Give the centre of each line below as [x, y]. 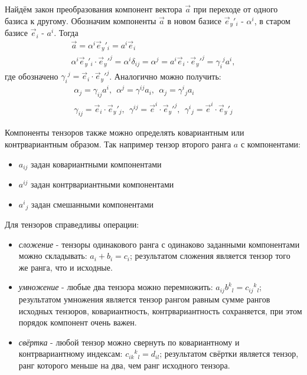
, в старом [272, 20]
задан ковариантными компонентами [96, 164]
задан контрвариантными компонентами [102, 184]
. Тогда [66, 33]
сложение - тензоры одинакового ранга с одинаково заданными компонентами [159, 244]
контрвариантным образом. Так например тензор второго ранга [118, 144]
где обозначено [32, 76]
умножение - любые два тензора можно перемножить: [116, 287]
